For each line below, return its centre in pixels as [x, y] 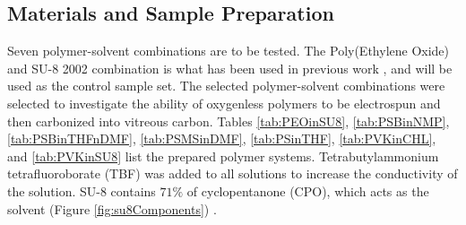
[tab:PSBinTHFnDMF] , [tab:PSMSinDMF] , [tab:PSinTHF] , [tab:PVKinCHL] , [222, 138]
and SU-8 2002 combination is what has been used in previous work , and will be [230, 68]
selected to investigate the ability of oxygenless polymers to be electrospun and [224, 103]
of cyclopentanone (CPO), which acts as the [308, 190]
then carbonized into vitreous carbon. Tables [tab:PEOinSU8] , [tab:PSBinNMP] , [229, 121]
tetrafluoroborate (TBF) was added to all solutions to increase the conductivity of [233, 173]
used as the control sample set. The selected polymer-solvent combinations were [226, 86]
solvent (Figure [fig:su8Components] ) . [112, 208]
